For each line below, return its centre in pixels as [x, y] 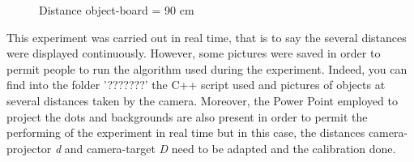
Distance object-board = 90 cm [117, 10]
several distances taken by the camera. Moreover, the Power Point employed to [202, 100]
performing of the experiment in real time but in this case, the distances [186, 132]
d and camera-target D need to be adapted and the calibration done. [225, 148]
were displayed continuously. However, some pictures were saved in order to [194, 53]
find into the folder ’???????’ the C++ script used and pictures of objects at [196, 85]
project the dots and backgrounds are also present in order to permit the [187, 116]
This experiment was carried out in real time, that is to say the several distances [207, 37]
